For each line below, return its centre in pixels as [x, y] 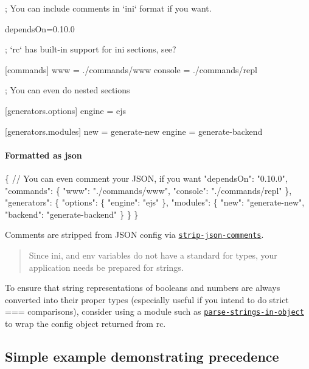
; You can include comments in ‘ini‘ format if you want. [108, 8]
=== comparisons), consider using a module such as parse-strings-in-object [154, 311]
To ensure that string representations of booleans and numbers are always [143, 288]
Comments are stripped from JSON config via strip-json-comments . [134, 235]
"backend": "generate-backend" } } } [72, 214]
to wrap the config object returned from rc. [85, 324]
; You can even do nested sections [68, 90]
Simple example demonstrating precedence [142, 356]
